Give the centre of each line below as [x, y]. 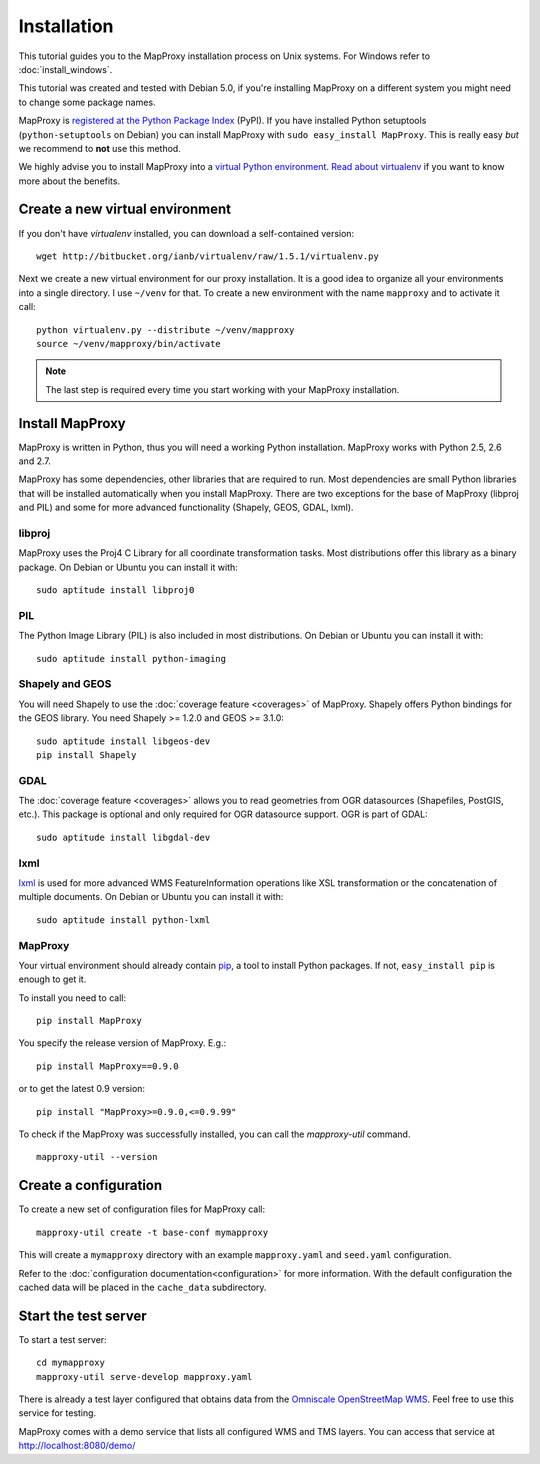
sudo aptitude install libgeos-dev [123, 741]
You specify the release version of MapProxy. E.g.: [122, 1043]
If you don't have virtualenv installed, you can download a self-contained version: [186, 233]
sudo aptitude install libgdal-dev [123, 837]
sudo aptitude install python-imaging [131, 658]
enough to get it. [52, 979]
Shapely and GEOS [65, 684]
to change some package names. [87, 102]
